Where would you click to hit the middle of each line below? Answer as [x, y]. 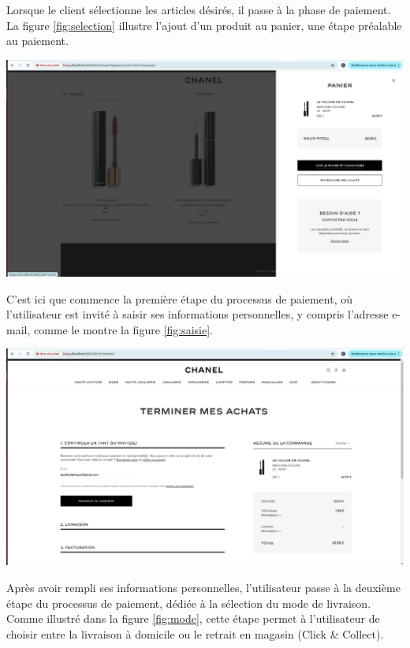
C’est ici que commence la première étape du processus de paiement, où [180, 298]
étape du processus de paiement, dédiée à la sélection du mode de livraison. [189, 603]
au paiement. [37, 41]
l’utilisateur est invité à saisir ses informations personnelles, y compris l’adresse [198, 314]
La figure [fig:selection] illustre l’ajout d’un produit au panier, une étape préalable [204, 25]
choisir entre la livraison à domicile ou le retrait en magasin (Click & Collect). [195, 633]
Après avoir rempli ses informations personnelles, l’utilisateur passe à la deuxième [203, 587]
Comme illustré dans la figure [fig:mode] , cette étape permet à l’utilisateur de [193, 618]
